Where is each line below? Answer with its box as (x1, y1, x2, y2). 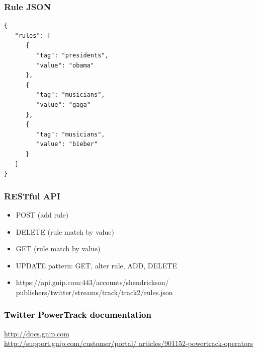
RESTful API (4, 189, 60, 202)
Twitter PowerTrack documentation (4, 308, 151, 321)
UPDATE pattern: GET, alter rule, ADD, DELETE (16, 260, 177, 270)
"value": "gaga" (36, 101, 91, 108)
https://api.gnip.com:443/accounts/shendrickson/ (16, 277, 169, 288)
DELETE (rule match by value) (16, 226, 114, 237)
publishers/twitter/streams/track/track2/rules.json (16, 287, 173, 297)
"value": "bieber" (36, 140, 98, 148)
